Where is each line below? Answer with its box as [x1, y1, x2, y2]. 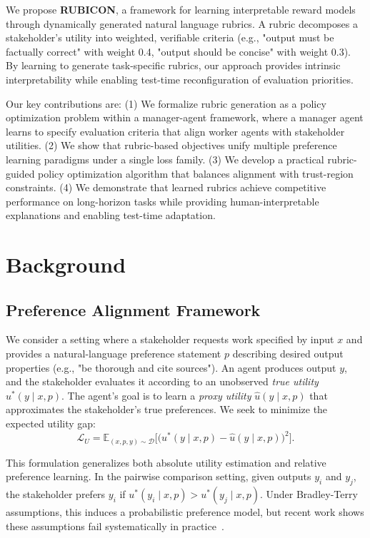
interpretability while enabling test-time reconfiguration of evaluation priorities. [6, 71, 354, 86]
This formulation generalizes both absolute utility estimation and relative [6, 455, 326, 470]
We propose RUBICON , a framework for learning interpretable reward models [6, 2, 356, 16]
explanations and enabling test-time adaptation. [6, 208, 216, 223]
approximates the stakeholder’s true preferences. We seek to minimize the [6, 402, 328, 417]
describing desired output [232, 346, 344, 361]
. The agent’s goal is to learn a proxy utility [61, 387, 251, 402]
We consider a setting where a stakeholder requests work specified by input [6, 332, 334, 347]
